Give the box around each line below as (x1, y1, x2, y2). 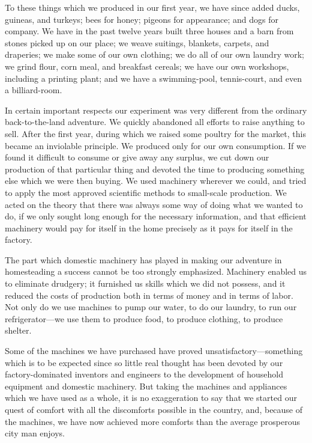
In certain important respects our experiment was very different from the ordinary (5, 103, 307, 116)
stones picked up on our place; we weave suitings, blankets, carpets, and (5, 36, 269, 49)
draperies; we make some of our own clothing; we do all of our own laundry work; (5, 48, 304, 61)
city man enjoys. (5, 427, 65, 439)
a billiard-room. (5, 84, 62, 96)
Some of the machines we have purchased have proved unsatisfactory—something (5, 344, 303, 357)
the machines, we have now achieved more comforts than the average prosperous (5, 415, 300, 427)
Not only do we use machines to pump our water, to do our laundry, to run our (5, 301, 297, 313)
